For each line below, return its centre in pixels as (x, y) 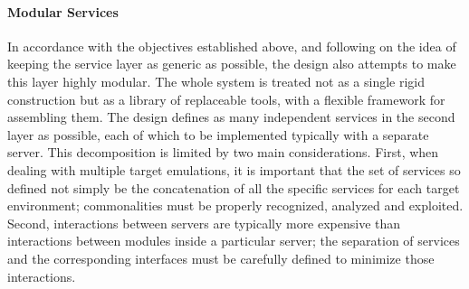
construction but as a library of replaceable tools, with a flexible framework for (226, 99)
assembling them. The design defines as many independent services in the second (231, 117)
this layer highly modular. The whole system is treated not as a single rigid (216, 81)
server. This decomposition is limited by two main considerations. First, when (223, 152)
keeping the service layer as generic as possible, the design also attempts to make (232, 64)
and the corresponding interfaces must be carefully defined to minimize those (221, 258)
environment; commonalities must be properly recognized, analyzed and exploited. (235, 205)
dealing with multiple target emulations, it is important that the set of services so (234, 169)
